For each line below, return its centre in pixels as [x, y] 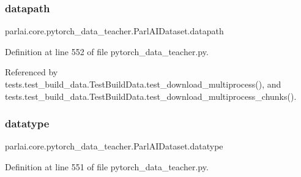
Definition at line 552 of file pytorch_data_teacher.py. [107, 51]
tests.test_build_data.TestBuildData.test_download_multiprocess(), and [143, 84]
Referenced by [32, 72]
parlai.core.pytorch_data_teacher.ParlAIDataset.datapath [114, 31]
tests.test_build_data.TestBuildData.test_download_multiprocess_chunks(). [151, 96]
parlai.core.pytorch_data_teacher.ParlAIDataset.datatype [114, 146]
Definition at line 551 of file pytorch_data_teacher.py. [107, 167]
